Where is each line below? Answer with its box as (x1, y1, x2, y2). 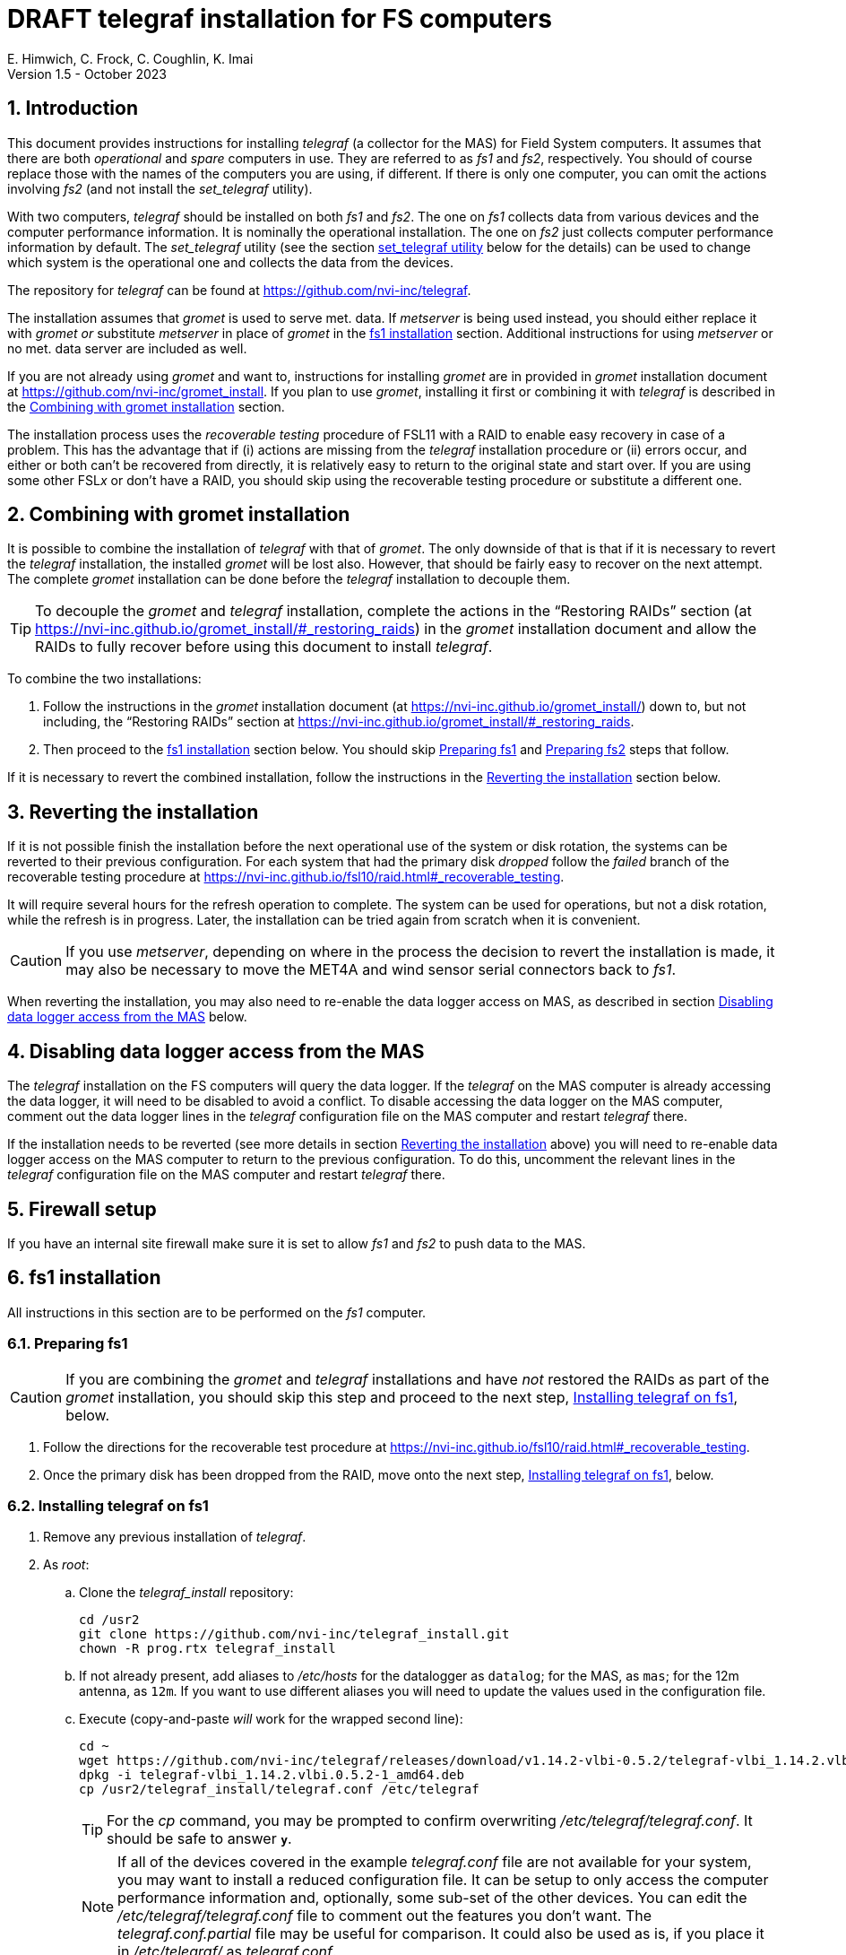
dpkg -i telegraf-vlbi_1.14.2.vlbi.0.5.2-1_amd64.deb (79, 1768, 464, 1783)
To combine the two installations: (7, 671, 202, 687)
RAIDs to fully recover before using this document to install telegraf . (35, 638, 493, 656)
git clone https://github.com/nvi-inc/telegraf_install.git (79, 1627, 510, 1642)
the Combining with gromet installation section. (7, 398, 285, 414)
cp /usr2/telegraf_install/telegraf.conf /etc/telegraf (79, 1782, 479, 1797)
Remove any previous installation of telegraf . (43, 1529, 306, 1545)
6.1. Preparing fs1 (7, 1334, 128, 1353)
